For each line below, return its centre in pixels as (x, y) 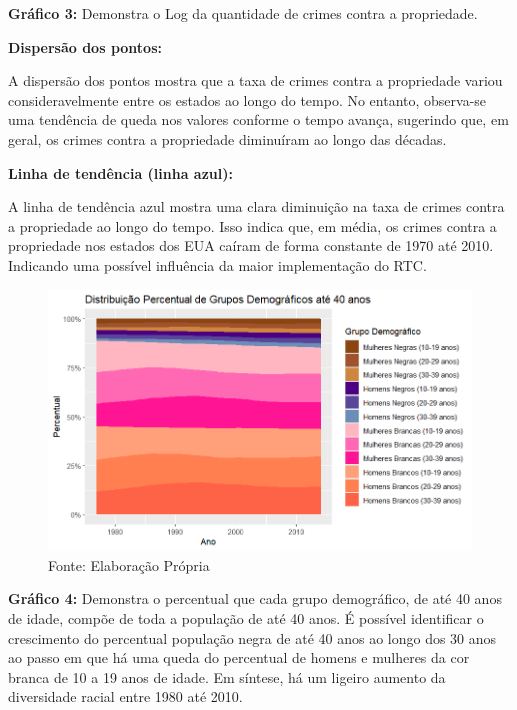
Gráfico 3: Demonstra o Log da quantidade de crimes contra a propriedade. (243, 13)
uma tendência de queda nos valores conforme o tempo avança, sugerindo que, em (258, 119)
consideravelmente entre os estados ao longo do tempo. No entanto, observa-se (247, 99)
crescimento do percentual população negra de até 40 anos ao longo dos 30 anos (252, 637)
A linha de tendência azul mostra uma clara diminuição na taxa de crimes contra (256, 206)
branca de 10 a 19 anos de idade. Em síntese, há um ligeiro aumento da (227, 676)
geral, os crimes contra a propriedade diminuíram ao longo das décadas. (227, 138)
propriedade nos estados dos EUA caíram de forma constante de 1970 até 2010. (251, 245)
